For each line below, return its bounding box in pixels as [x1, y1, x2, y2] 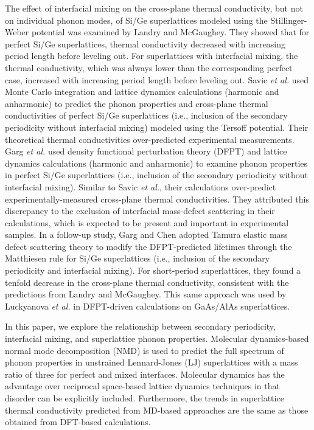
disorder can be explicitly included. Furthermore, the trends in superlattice [5, 392, 284, 404]
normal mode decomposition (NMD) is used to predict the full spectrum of [5, 344, 284, 356]
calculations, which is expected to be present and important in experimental [5, 216, 289, 229]
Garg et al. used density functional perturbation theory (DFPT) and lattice [5, 145, 287, 158]
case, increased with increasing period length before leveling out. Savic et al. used [5, 73, 309, 86]
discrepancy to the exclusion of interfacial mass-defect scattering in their [5, 204, 275, 217]
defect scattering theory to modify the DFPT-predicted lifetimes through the [5, 240, 292, 252]
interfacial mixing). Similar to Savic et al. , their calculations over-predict [5, 180, 276, 193]
